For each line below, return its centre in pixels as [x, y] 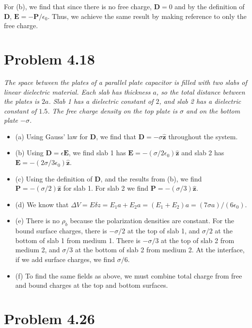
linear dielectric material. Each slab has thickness [77, 91]
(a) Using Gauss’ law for [52, 136]
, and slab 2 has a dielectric [200, 101]
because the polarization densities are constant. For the [152, 221]
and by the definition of [210, 6]
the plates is [22, 101]
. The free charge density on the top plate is [112, 110]
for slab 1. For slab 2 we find [106, 188]
